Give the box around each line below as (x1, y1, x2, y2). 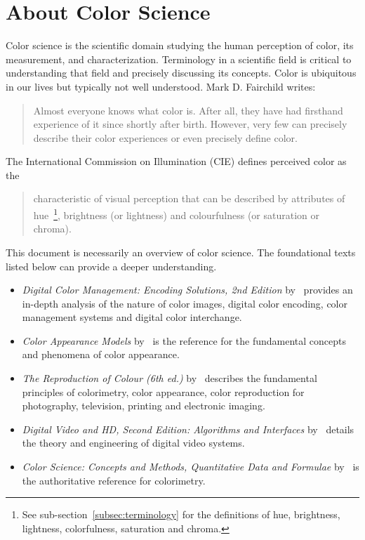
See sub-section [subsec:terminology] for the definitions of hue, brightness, (22, 507, 340, 522)
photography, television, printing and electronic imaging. (22, 398, 265, 413)
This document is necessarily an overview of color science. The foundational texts (6, 244, 356, 259)
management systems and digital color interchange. (22, 310, 242, 324)
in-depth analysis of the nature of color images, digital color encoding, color (22, 296, 347, 310)
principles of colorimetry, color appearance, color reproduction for (22, 384, 305, 399)
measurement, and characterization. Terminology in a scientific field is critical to (6, 51, 352, 66)
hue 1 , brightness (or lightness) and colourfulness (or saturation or (33, 206, 320, 222)
